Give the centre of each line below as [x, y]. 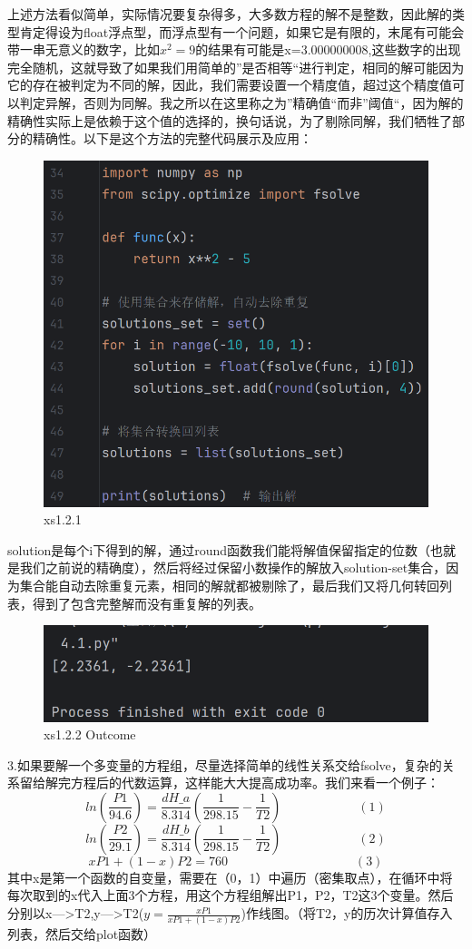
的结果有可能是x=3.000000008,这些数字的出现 [328, 49]
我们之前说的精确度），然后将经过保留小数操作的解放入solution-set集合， [233, 567]
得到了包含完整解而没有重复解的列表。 [147, 603]
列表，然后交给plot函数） [82, 934]
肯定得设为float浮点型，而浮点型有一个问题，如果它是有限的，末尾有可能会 [242, 31]
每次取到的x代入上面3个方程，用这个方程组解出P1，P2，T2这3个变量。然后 [231, 895]
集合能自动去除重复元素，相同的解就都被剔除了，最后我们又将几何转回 [229, 586]
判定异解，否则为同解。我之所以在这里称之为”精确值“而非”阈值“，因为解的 [241, 102]
